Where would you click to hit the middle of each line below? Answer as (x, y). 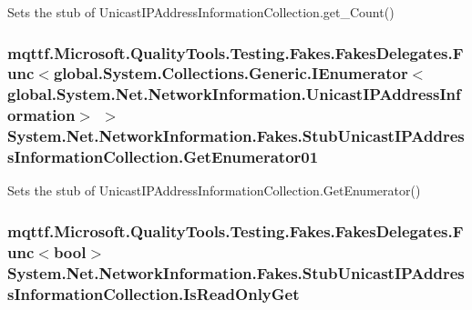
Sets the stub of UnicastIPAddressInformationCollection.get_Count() (201, 12)
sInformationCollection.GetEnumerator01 (163, 157)
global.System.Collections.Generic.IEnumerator (231, 73)
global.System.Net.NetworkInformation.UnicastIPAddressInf (234, 94)
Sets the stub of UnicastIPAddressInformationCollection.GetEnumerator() (214, 190)
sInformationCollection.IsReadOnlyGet (154, 293)
